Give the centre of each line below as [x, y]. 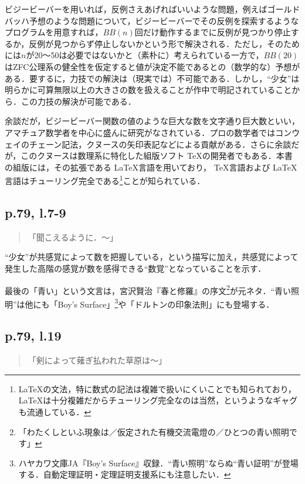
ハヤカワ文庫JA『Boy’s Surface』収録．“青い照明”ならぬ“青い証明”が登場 [158, 463]
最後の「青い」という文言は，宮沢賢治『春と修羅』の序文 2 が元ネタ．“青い [148, 289]
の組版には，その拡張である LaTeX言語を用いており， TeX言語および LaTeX [151, 167]
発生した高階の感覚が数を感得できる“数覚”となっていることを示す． [135, 268]
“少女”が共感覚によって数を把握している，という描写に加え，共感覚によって [152, 257]
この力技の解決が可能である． [78, 101]
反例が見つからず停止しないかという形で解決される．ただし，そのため [164, 43]
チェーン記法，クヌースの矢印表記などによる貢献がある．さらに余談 [160, 144]
